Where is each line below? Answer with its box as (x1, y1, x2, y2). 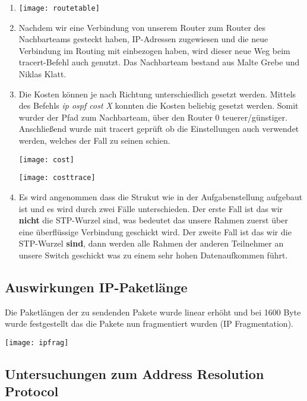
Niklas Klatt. (18, 68, 67, 80)
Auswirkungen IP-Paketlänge (5, 277, 188, 296)
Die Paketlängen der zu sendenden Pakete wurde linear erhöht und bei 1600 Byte (5, 305, 301, 318)
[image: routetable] (18, 4, 100, 12)
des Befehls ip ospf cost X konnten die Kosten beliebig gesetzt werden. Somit (18, 99, 299, 112)
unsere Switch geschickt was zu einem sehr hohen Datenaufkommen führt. (18, 248, 288, 261)
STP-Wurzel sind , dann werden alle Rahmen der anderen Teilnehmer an (18, 237, 284, 250)
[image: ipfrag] (5, 338, 69, 347)
